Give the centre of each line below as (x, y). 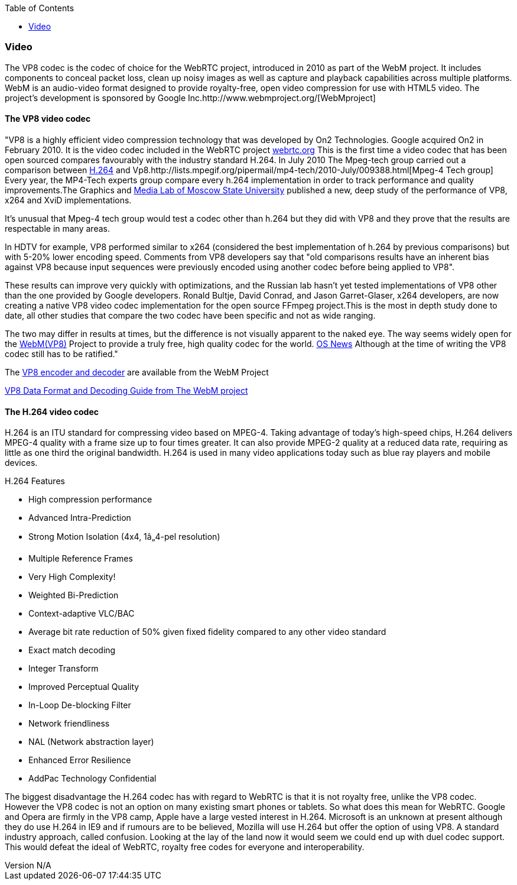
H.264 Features (35, 481)
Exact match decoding (72, 650)
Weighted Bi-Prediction (74, 595)
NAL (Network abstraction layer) (91, 742)
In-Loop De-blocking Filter (80, 705)
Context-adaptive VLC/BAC (82, 614)
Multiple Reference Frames (81, 559)
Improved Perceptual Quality (84, 687)
